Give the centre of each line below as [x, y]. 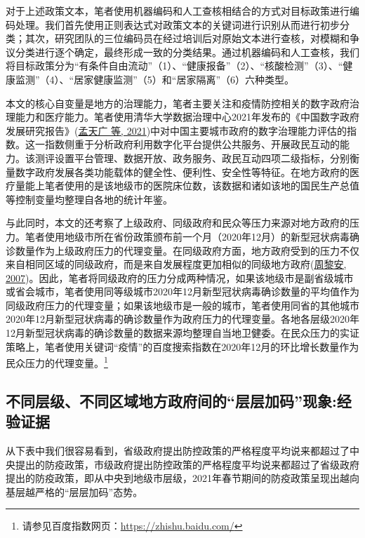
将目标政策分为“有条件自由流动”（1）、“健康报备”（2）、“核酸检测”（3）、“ [174, 66]
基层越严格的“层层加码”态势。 [74, 491]
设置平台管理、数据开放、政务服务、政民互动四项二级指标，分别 [202, 157]
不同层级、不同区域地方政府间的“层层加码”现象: [171, 400]
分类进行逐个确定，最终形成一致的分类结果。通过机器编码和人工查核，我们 [187, 52]
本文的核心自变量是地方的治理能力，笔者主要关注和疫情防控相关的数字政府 [178, 103]
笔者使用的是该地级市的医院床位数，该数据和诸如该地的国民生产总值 [202, 186]
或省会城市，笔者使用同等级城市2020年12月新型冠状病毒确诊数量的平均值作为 [182, 291]
